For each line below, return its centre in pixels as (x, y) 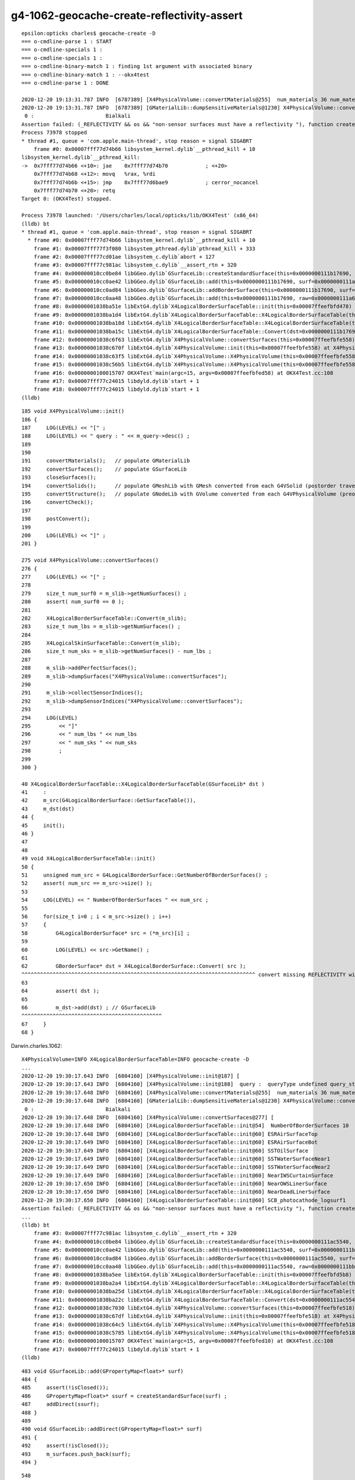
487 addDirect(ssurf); (61, 1404)
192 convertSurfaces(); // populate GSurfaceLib (104, 469)
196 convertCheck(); (57, 502)
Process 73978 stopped (54, 133)
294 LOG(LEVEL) (50, 718)
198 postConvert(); (56, 519)
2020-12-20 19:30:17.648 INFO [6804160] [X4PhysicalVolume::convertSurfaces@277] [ (148, 1117)
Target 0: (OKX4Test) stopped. (67, 199)
